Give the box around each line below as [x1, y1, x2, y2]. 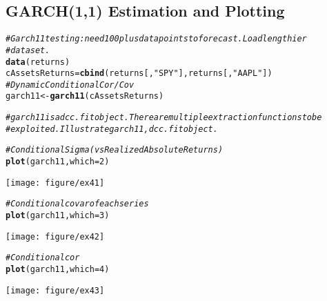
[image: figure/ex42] [6, 231, 105, 242]
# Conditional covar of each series [6, 199, 149, 209]
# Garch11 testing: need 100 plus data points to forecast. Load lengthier [6, 34, 307, 44]
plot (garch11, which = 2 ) [6, 157, 110, 167]
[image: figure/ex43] [6, 285, 105, 295]
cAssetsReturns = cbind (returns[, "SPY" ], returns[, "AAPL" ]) [6, 68, 272, 79]
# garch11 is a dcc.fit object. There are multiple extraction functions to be [6, 113, 322, 123]
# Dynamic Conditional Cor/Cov [6, 79, 135, 90]
